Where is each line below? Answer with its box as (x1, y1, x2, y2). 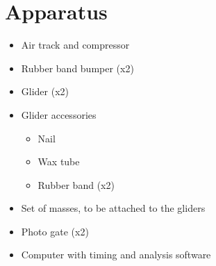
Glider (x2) (21, 84, 69, 99)
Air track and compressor (21, 38, 130, 52)
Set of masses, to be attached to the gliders (21, 201, 206, 215)
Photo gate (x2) (21, 224, 89, 238)
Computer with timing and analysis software (21, 247, 211, 262)
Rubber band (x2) (38, 177, 115, 192)
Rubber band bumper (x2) (21, 60, 134, 75)
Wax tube (38, 154, 80, 169)
